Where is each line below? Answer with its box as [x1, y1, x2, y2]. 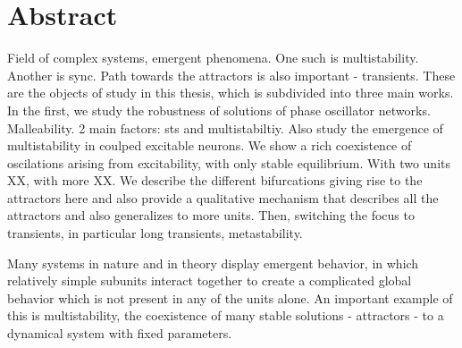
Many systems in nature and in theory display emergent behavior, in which [7, 253, 419, 272]
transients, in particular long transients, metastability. [7, 224, 303, 242]
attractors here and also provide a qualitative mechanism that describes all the [7, 188, 439, 207]
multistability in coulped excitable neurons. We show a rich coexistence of [7, 136, 412, 155]
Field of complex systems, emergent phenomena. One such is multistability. [7, 48, 419, 67]
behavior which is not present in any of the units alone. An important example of [7, 288, 453, 307]
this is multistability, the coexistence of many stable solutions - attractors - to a [7, 306, 444, 325]
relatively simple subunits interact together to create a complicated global [7, 271, 412, 290]
